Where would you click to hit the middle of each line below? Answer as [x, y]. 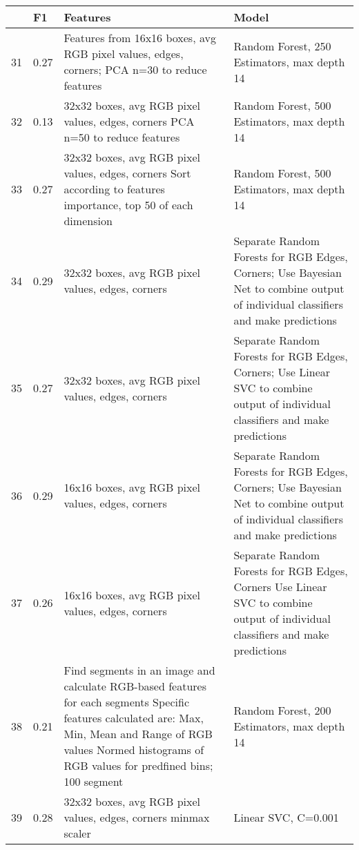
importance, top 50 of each [128, 205]
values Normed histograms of [134, 750]
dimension [88, 221]
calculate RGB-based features [135, 686]
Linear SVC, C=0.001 [286, 817]
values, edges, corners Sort [127, 173]
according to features [114, 189]
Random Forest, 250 [282, 46]
